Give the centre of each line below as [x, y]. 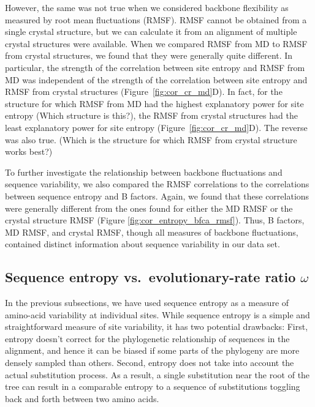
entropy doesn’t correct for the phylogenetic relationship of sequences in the [147, 338]
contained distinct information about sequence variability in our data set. [142, 244]
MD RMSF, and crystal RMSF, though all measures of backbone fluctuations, [152, 232]
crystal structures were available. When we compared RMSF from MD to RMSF [156, 43]
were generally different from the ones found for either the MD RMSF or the [149, 208]
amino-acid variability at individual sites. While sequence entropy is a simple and [157, 314]
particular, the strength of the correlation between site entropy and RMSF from [155, 67]
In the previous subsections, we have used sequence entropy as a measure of [147, 303]
